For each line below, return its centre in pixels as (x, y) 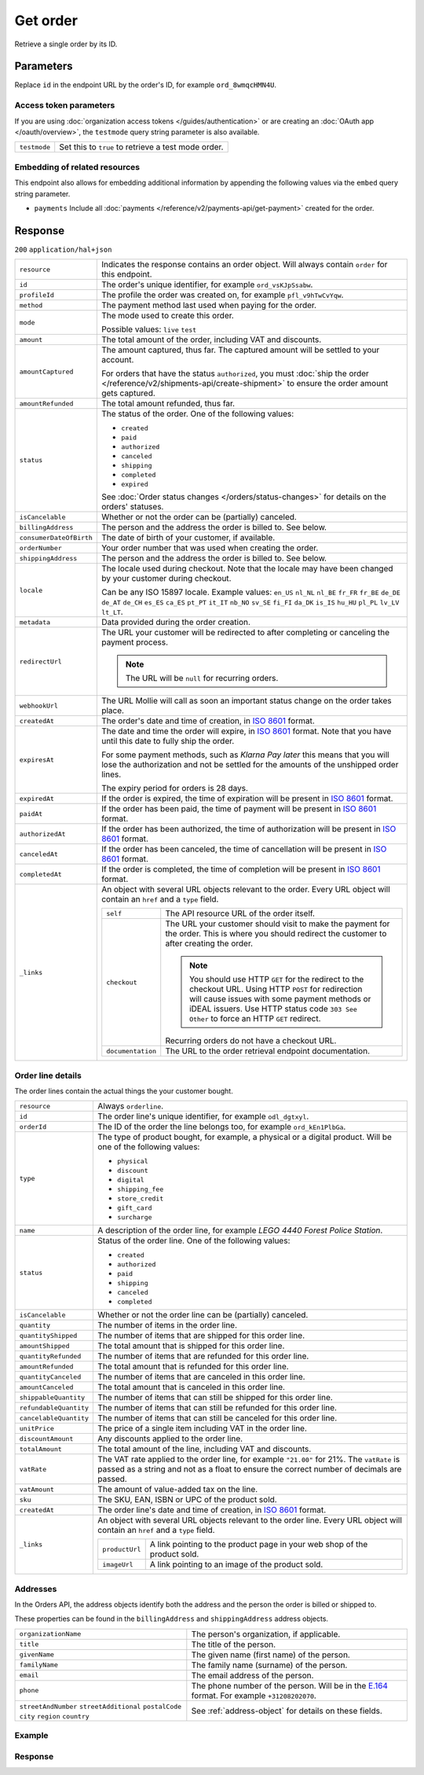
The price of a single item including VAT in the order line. (203, 1428)
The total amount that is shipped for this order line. (191, 1346)
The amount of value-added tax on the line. (178, 1490)
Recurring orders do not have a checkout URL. (251, 1041)
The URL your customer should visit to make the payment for (278, 924)
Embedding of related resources (77, 167)
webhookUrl (39, 706)
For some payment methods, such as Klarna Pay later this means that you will (245, 755)
